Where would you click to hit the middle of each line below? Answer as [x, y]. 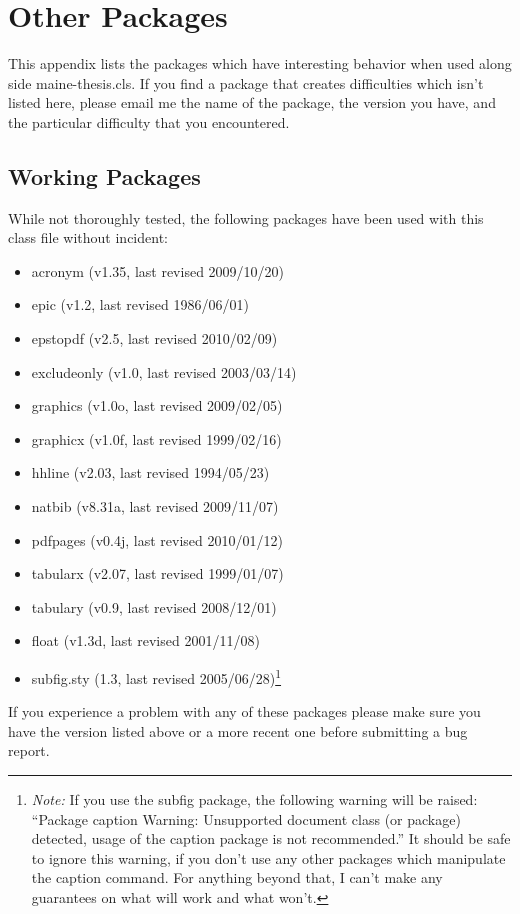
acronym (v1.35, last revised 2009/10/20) [158, 270]
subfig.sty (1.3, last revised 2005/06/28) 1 [156, 676]
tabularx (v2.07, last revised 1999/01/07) [157, 573]
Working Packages [104, 175]
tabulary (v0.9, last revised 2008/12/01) [154, 606]
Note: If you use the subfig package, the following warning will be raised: [254, 799]
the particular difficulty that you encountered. [149, 121]
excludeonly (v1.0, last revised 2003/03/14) [164, 371]
